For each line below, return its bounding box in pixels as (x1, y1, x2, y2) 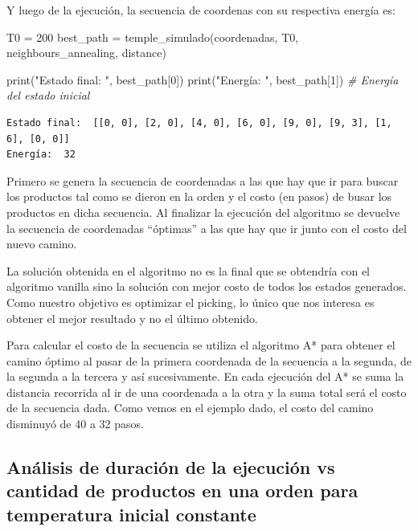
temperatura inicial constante (6, 501, 256, 526)
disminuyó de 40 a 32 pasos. (6, 415, 144, 432)
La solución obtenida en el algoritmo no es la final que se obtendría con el (6, 262, 370, 279)
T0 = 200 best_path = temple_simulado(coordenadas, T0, (6, 28, 299, 45)
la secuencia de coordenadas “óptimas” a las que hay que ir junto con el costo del (6, 219, 407, 236)
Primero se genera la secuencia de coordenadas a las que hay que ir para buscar (6, 172, 399, 189)
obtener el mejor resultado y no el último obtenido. (6, 309, 258, 326)
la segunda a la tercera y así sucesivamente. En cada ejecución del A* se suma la (6, 368, 404, 385)
